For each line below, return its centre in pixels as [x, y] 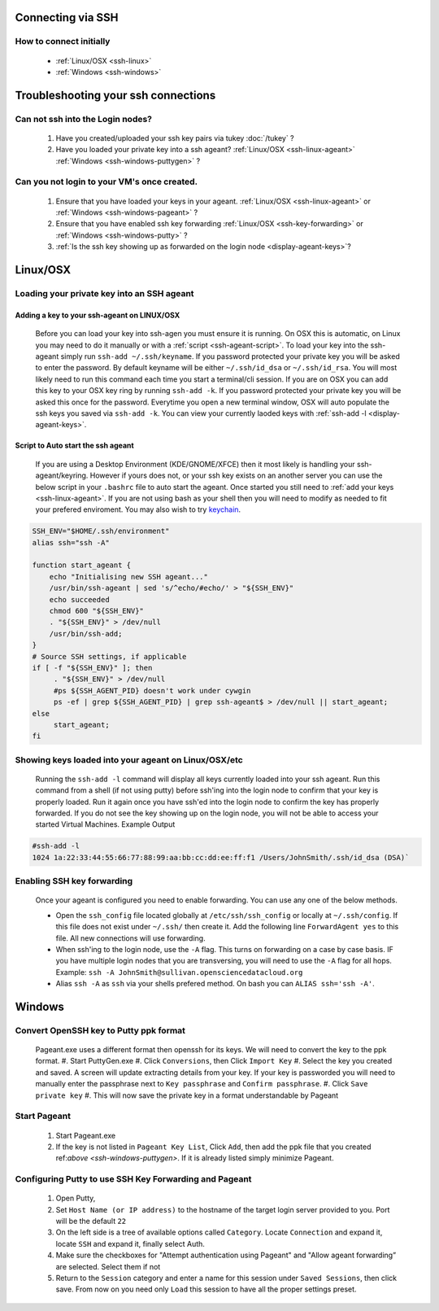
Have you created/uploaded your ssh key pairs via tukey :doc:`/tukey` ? [175, 138]
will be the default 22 [91, 1221]
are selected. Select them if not [108, 1266]
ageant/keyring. [62, 475]
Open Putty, [76, 1198]
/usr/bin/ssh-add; [86, 634]
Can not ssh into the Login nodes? [84, 119]
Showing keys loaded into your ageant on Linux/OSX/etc [129, 759]
